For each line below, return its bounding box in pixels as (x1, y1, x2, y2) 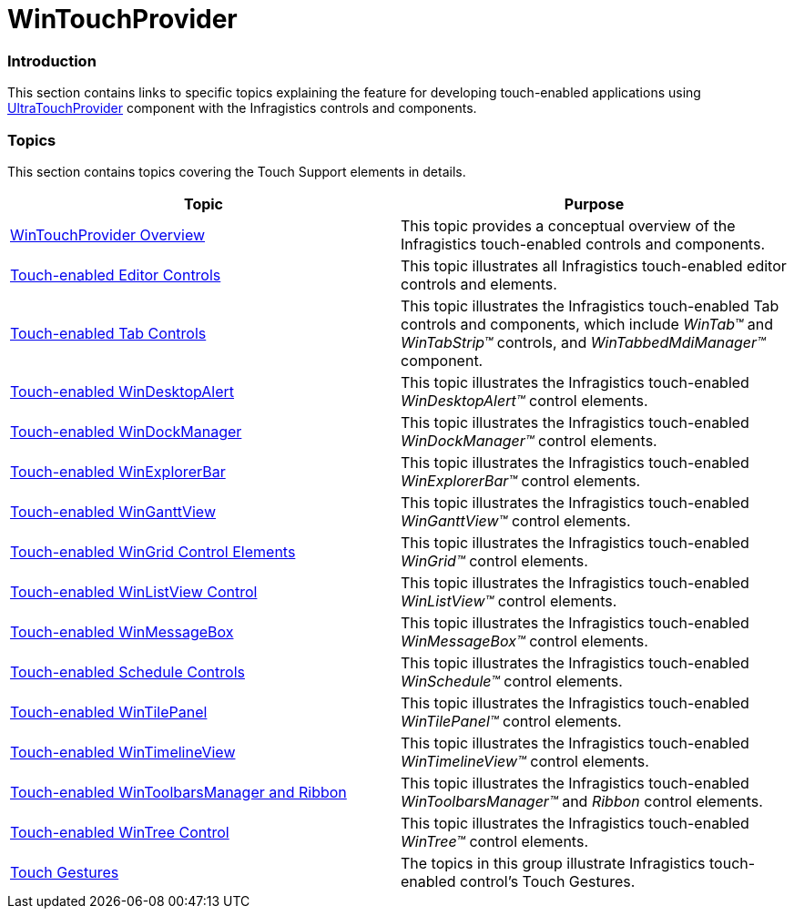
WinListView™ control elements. (401, 591, 617, 610)
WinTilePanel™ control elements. (401, 711, 622, 730)
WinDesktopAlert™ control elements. (401, 391, 648, 410)
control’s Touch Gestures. (460, 871, 636, 891)
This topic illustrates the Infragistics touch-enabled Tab (401, 296, 779, 315)
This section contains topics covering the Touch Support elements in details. (7, 163, 466, 179)
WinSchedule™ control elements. (401, 671, 623, 690)
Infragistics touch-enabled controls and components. (401, 234, 765, 253)
